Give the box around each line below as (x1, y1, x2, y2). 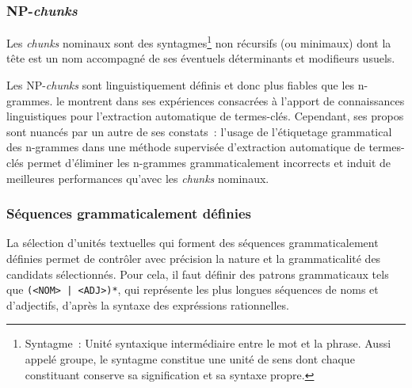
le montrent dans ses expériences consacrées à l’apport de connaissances (56, 92, 405, 108)
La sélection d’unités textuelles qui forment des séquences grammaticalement (6, 234, 379, 251)
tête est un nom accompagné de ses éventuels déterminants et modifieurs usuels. (6, 50, 395, 67)
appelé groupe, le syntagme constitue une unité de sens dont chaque (25, 351, 355, 367)
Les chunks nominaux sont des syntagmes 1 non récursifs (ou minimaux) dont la (6, 32, 391, 51)
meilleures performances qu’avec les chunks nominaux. (6, 169, 269, 186)
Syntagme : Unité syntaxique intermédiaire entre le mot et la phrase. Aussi (25, 335, 391, 352)
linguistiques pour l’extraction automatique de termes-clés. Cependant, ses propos (6, 108, 404, 124)
